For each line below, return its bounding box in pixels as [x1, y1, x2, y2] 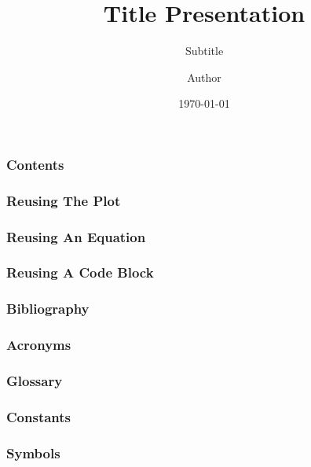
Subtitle [185, 42, 224, 59]
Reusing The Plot [6, 190, 121, 210]
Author [187, 68, 221, 85]
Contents [6, 154, 64, 174]
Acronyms [6, 335, 71, 355]
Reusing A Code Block [6, 263, 154, 282]
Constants [6, 406, 71, 426]
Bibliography [6, 299, 90, 318]
